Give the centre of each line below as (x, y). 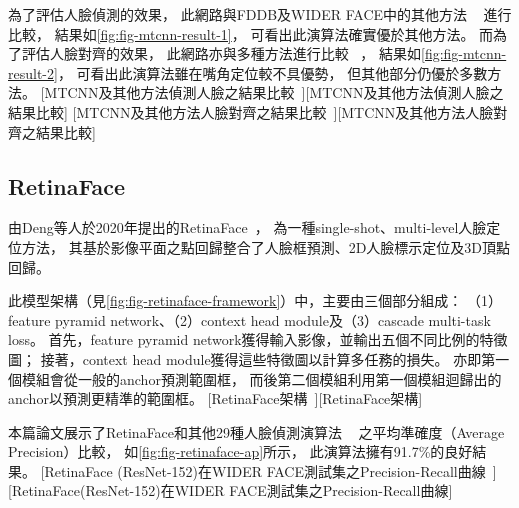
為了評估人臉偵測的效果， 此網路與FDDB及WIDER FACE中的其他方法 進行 (260, 14)
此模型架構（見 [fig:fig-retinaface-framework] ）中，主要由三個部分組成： (235, 300)
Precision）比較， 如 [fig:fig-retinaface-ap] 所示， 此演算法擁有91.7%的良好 (240, 451)
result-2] (33, 72)
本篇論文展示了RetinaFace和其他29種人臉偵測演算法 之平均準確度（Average (256, 431)
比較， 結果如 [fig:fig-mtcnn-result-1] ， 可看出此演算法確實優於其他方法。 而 (251, 33)
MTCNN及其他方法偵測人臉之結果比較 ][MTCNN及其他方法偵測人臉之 (274, 92)
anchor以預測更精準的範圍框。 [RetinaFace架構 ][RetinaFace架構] (215, 398)
